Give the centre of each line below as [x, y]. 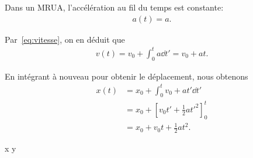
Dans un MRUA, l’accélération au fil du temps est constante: [114, 7]
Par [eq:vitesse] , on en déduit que [65, 39]
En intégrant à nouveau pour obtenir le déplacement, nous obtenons [126, 76]
